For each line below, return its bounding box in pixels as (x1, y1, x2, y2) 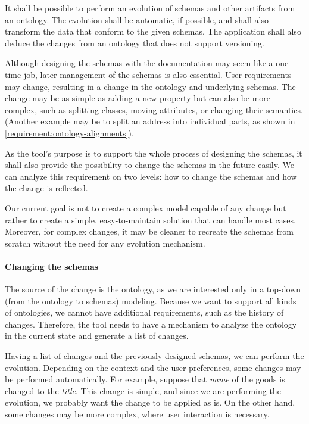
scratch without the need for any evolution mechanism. (5, 236, 205, 249)
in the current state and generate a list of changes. (5, 329, 189, 342)
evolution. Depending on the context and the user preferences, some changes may (5, 361, 301, 373)
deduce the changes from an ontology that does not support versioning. (5, 36, 265, 49)
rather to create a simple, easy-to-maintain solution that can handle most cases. (5, 213, 296, 226)
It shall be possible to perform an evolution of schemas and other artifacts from (5, 2, 295, 14)
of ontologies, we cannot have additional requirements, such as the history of (5, 306, 284, 319)
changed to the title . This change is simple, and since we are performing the (5, 384, 281, 397)
